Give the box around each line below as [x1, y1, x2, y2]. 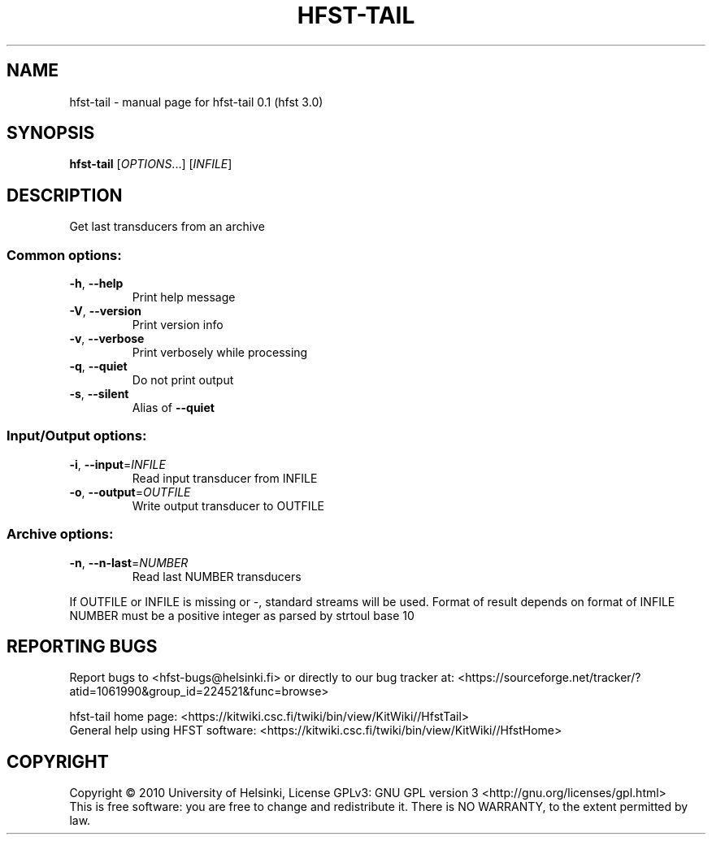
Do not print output [132, 373, 234, 388]
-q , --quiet [69, 359, 128, 374]
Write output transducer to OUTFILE [132, 498, 324, 513]
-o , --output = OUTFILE [69, 484, 191, 499]
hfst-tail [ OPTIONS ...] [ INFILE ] [69, 157, 232, 171]
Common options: [7, 246, 122, 263]
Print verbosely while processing [132, 345, 308, 360]
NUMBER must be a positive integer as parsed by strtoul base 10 [69, 608, 415, 622]
